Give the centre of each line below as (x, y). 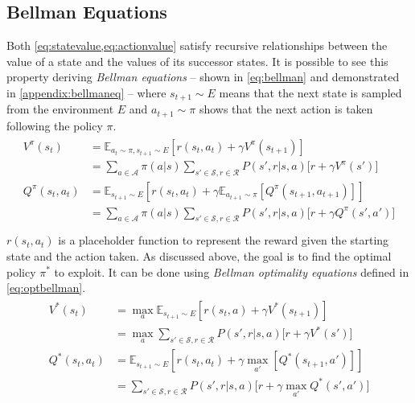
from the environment (60, 109)
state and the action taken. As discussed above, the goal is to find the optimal (199, 255)
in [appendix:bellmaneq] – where (86, 92)
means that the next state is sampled (310, 92)
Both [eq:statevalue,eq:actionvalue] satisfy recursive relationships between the (197, 45)
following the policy (55, 125)
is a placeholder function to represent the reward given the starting (224, 240)
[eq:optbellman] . (46, 288)
